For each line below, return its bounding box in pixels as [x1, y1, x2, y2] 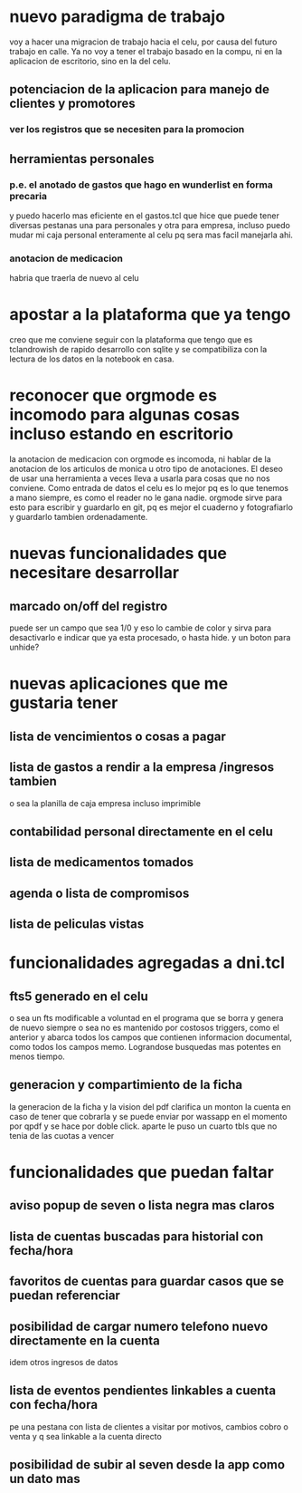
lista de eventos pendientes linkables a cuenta [9, 1383, 277, 1399]
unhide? [9, 641, 40, 653]
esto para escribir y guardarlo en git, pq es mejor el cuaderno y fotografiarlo [9, 502, 294, 513]
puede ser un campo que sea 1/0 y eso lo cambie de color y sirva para [9, 622, 272, 633]
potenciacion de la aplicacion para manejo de [9, 82, 269, 97]
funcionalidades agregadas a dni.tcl [9, 953, 286, 973]
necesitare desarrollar [9, 563, 179, 583]
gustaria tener [9, 693, 118, 713]
